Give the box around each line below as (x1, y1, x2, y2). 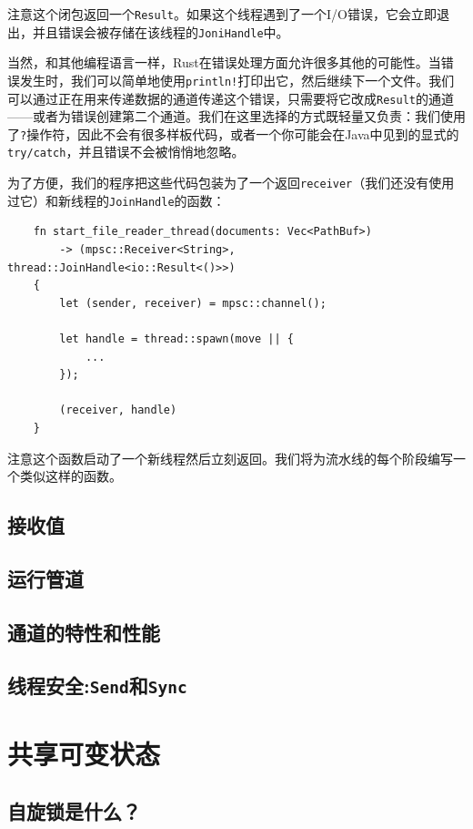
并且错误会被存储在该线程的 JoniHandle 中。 (32, 22, 289, 41)
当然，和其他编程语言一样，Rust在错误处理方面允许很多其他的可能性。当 (7, 53, 441, 72)
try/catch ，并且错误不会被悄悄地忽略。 (7, 142, 245, 161)
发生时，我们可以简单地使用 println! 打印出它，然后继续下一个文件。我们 (19, 70, 455, 89)
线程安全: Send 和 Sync (7, 671, 187, 700)
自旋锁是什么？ (7, 797, 141, 825)
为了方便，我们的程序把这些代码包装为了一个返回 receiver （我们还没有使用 (7, 173, 455, 192)
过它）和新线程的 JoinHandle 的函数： (7, 190, 226, 210)
